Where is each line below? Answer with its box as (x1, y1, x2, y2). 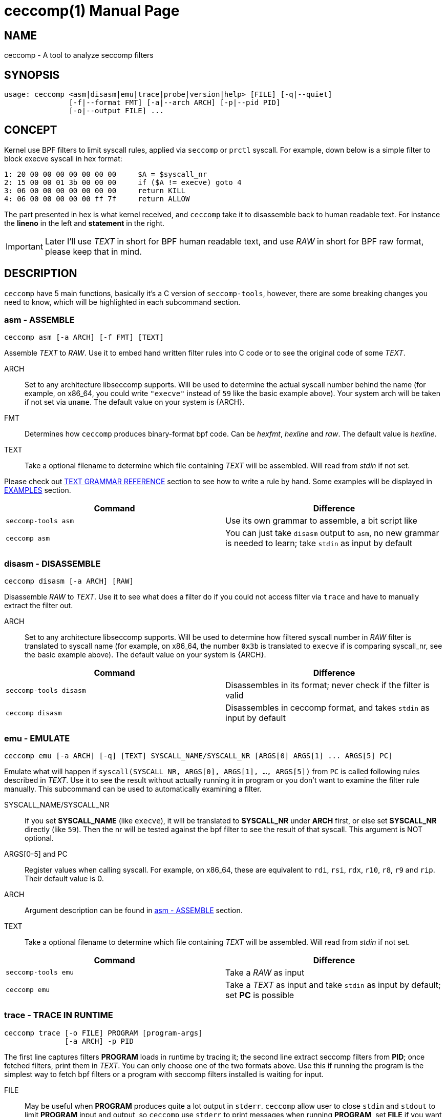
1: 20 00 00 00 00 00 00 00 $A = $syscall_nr (4, 170, 207, 178)
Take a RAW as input (225, 967, 305, 978)
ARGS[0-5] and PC (4, 849, 68, 858)
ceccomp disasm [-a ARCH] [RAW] (4, 577, 134, 586)
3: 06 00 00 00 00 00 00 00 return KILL (4, 186, 186, 195)
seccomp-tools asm (6, 516, 74, 525)
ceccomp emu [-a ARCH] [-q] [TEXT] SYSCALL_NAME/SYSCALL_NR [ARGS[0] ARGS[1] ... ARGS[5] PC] (4, 751, 393, 760)
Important (6, 241, 43, 252)
